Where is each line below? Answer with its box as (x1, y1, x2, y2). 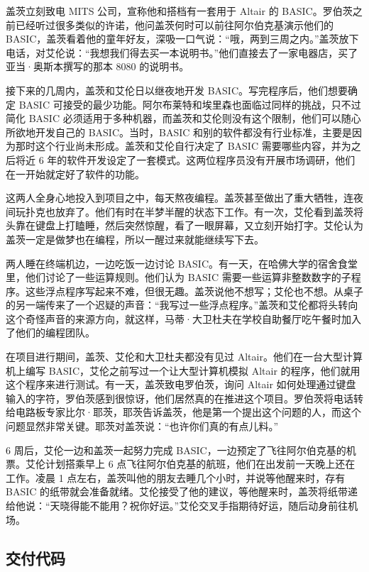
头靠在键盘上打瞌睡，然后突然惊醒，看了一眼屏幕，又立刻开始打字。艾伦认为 (6, 218, 363, 233)
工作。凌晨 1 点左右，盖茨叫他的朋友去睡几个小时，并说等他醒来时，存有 (6, 470, 346, 485)
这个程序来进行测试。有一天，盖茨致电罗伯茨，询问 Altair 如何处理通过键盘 (6, 377, 356, 392)
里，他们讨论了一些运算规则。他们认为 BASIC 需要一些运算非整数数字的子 (6, 270, 351, 285)
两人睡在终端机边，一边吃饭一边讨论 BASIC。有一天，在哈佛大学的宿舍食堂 (6, 255, 358, 270)
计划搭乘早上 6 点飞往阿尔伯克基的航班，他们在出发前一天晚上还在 (45, 456, 356, 471)
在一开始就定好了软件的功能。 (6, 166, 145, 181)
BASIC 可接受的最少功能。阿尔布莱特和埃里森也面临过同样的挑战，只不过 (18, 97, 361, 111)
